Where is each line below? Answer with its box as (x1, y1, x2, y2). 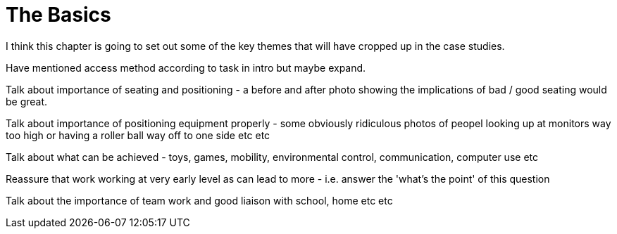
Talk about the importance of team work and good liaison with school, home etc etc (6, 194, 393, 207)
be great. (6, 95, 48, 108)
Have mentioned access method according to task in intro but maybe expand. (6, 61, 366, 74)
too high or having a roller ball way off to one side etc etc (6, 129, 270, 141)
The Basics (6, 3, 111, 27)
